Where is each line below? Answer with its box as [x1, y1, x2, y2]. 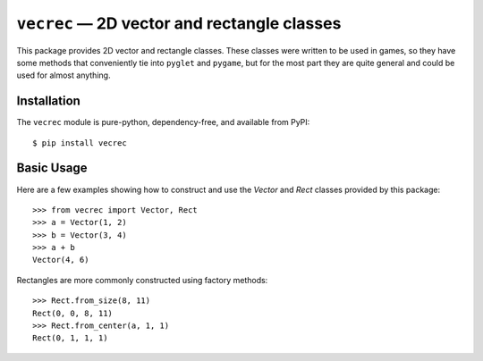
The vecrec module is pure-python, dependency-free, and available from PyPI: [16, 117, 310, 128]
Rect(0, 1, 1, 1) [32, 333, 108, 343]
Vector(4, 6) [32, 255, 89, 265]
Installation [16, 94, 80, 109]
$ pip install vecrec [32, 138, 127, 147]
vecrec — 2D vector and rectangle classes [16, 13, 342, 33]
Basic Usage [16, 161, 88, 176]
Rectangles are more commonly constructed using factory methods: [16, 274, 268, 285]
